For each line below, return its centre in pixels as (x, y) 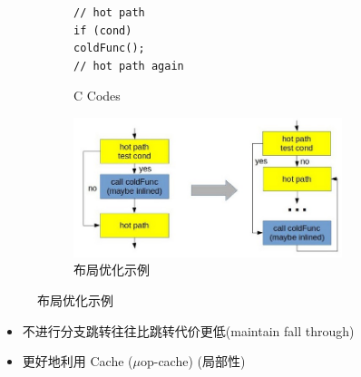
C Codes (97, 96)
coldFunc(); (109, 48)
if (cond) (103, 30)
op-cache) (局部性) (193, 361)
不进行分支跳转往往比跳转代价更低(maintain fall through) (188, 330)
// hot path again (129, 66)
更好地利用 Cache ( (78, 361)
